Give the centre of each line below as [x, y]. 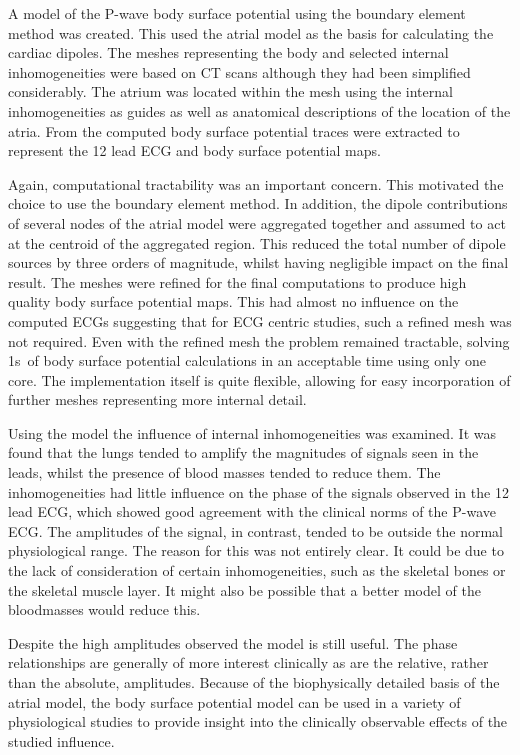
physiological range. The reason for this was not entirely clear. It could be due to [256, 550]
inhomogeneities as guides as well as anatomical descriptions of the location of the [259, 110]
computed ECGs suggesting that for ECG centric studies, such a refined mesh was [260, 320]
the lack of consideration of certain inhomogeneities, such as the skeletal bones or [257, 570]
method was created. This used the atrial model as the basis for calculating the [251, 32]
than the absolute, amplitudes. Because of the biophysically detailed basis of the [254, 682]
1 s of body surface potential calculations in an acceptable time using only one [247, 360]
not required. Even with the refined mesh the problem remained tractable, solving [259, 340]
